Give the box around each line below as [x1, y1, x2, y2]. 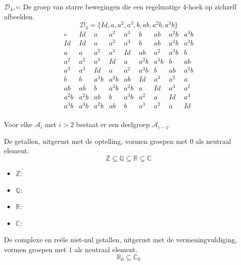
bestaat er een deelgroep [76, 119, 150, 130]
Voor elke [4, 119, 33, 130]
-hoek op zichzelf [186, 1, 237, 11]
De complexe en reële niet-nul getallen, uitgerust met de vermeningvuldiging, [4, 234, 237, 245]
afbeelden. [4, 11, 35, 21]
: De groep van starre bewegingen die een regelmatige [18, 1, 181, 11]
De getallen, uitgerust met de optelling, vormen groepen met [4, 135, 188, 146]
